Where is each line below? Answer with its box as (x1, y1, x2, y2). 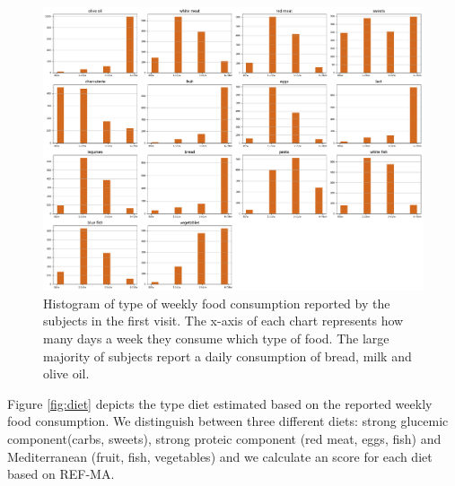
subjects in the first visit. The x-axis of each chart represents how (43, 311, 404, 330)
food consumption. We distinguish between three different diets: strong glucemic (7, 412, 449, 430)
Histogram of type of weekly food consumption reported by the (43, 293, 390, 312)
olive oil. (43, 364, 90, 383)
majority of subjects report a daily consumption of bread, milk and (43, 346, 412, 365)
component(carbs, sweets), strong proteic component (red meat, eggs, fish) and (7, 429, 442, 447)
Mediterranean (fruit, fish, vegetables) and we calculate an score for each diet (7, 447, 433, 465)
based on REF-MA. (7, 464, 115, 483)
